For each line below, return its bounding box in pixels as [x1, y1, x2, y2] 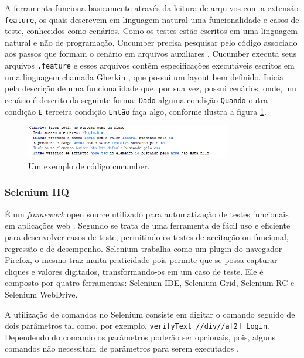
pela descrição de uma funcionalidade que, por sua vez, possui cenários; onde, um [5, 82, 296, 94]
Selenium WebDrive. [5, 288, 78, 300]
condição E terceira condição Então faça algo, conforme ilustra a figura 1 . [5, 105, 267, 117]
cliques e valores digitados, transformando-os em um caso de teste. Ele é [5, 265, 264, 277]
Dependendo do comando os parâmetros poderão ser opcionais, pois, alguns [5, 330, 276, 343]
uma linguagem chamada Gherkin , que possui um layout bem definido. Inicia [5, 70, 283, 83]
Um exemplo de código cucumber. [28, 159, 150, 172]
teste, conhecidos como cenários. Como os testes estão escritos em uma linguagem [5, 25, 298, 37]
